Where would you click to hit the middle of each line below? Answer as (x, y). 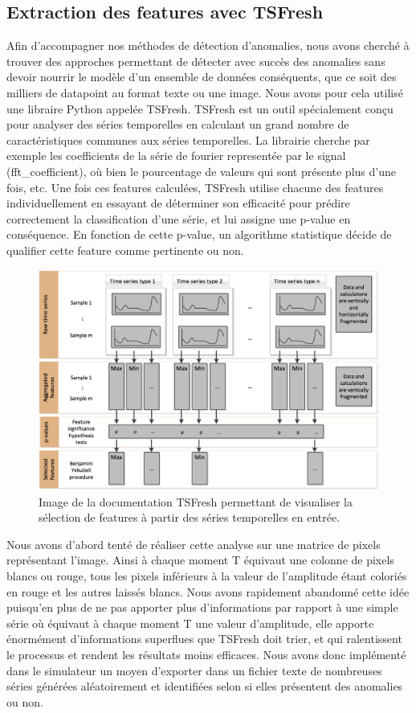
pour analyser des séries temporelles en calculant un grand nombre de (178, 124)
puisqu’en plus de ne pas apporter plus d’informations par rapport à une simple (202, 607)
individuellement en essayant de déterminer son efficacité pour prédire (178, 203)
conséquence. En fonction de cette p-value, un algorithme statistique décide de (199, 234)
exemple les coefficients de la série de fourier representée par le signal (176, 156)
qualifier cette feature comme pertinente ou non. (125, 250)
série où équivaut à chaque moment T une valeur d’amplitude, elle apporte (190, 623)
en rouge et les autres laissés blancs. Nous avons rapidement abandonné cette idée (208, 591)
